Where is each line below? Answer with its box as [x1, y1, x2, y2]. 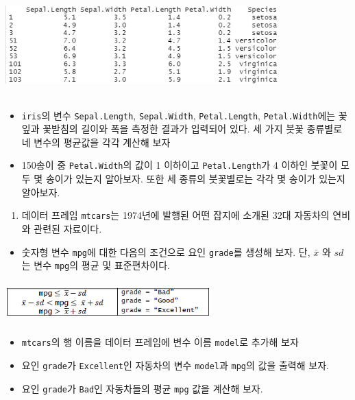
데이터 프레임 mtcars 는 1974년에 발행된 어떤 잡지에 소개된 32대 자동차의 [21, 208, 330, 222]
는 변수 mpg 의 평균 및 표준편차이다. [21, 258, 170, 272]
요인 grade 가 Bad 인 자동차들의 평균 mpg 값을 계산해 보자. [21, 381, 263, 395]
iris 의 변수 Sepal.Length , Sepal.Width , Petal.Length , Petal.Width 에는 [21, 108, 336, 122]
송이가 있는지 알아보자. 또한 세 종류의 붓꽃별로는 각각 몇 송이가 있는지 [45, 172, 345, 186]
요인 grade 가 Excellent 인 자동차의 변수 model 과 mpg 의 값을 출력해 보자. [21, 358, 329, 373]
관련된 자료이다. [34, 221, 102, 235]
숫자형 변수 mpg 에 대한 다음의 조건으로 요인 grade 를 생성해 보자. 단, [21, 244, 310, 259]
